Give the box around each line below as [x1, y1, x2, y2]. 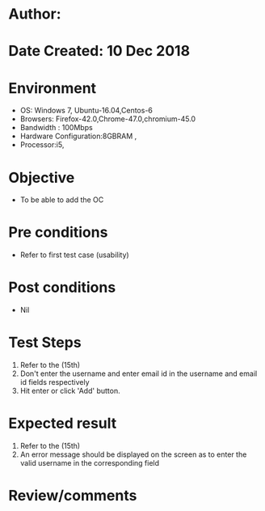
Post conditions [8, 278, 116, 297]
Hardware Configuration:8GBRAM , [19, 131, 137, 141]
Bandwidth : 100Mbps [19, 123, 93, 133]
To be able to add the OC [19, 195, 104, 205]
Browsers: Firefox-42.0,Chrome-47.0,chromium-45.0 [19, 114, 196, 124]
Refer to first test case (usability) [19, 250, 129, 260]
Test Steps [8, 333, 82, 352]
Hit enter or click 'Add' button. [19, 386, 120, 396]
